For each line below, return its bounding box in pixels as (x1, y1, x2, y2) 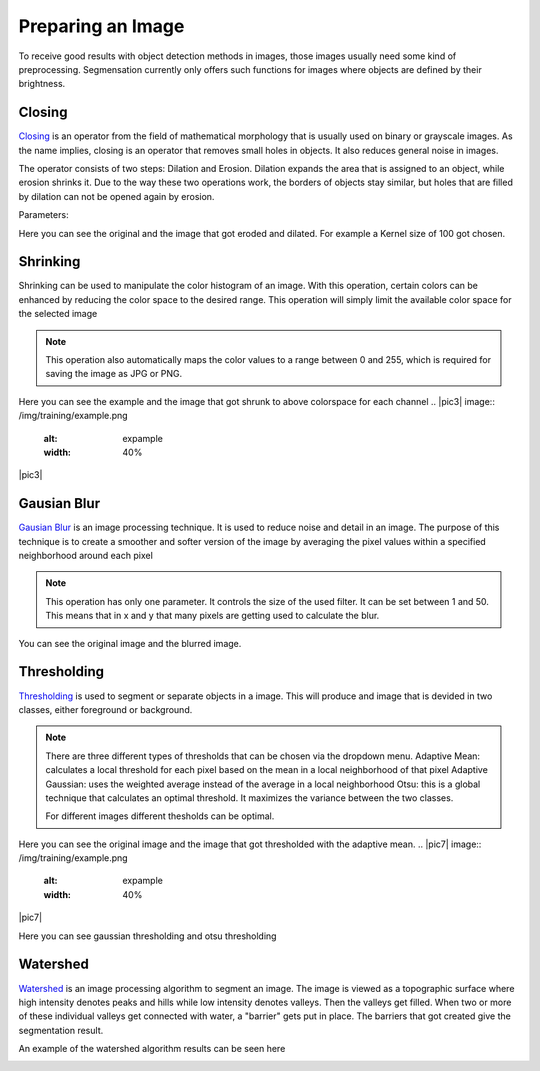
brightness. (18, 78, 66, 90)
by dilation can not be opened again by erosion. (18, 190, 215, 202)
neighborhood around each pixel (18, 550, 154, 562)
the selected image (18, 308, 98, 320)
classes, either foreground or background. (18, 703, 193, 715)
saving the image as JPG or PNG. (45, 368, 183, 380)
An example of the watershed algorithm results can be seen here (18, 1043, 286, 1055)
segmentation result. (18, 1024, 104, 1036)
